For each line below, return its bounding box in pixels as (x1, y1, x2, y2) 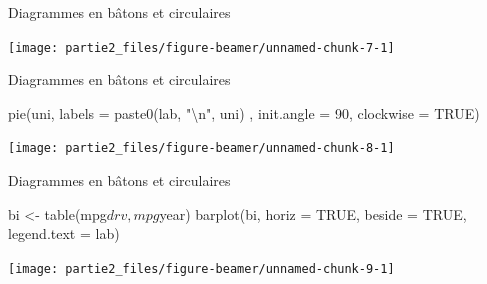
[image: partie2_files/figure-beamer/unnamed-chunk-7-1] (8, 40, 395, 55)
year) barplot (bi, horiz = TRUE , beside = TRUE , (159, 203, 467, 224)
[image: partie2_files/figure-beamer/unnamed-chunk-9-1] (8, 261, 395, 276)
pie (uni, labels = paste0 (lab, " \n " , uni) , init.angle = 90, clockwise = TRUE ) (8, 102, 480, 123)
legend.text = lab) (8, 223, 120, 244)
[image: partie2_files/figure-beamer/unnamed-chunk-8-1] (8, 141, 395, 156)
